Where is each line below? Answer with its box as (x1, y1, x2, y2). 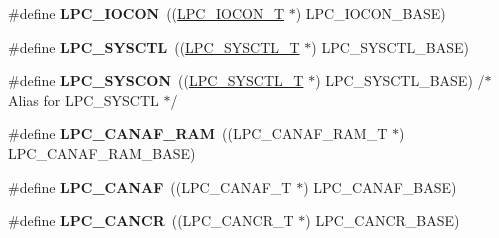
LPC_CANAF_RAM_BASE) (8, 142, 196, 163)
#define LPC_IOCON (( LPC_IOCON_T (8, 3, 284, 23)
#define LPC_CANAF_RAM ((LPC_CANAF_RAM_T (8, 123, 388, 144)
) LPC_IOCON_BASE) (295, 3, 446, 23)
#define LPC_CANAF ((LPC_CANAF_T (8, 176, 292, 197)
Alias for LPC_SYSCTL (8, 89, 159, 110)
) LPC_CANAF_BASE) (303, 176, 457, 197)
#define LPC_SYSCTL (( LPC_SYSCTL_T (8, 36, 300, 57)
